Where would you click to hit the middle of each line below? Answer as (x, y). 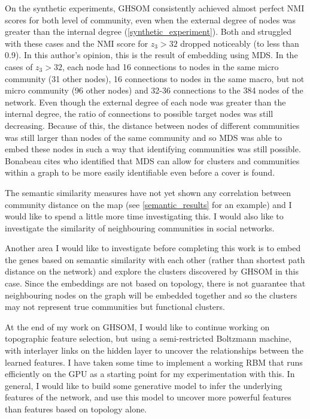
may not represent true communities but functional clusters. (115, 307)
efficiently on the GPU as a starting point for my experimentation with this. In (150, 374)
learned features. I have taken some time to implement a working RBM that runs (154, 362)
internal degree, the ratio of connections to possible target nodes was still (139, 114)
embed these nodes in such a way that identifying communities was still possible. (153, 149)
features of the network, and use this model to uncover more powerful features (148, 397)
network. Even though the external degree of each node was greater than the (145, 102)
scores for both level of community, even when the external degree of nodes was (151, 19)
